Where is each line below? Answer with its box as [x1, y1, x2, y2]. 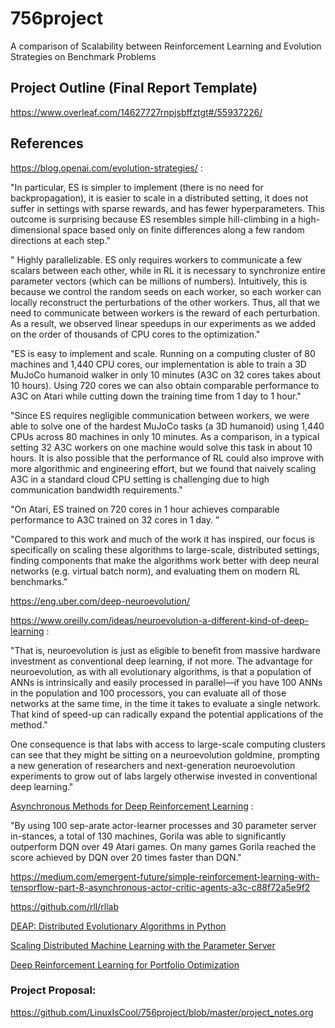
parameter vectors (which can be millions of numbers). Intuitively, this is [10, 275, 308, 287]
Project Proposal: [10, 983, 97, 997]
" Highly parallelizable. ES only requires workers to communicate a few [10, 253, 303, 266]
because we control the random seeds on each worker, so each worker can [10, 285, 322, 297]
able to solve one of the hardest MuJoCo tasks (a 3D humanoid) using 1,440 [10, 420, 325, 432]
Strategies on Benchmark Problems [10, 50, 157, 62]
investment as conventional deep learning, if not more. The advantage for [10, 655, 313, 667]
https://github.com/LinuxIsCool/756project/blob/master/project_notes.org [10, 1006, 314, 1018]
